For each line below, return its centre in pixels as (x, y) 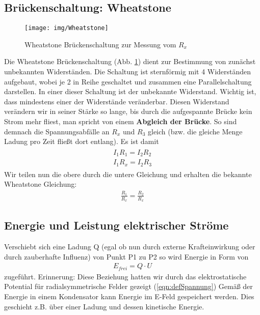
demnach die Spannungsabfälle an (57, 131)
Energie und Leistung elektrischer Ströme (116, 225)
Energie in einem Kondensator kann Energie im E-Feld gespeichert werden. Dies (129, 296)
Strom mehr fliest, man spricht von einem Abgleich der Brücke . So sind (121, 121)
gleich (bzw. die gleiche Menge (195, 131)
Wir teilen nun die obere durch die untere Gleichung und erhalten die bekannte (128, 174)
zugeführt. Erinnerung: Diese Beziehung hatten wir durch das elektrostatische (125, 276)
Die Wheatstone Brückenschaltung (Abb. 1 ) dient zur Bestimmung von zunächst (130, 61)
